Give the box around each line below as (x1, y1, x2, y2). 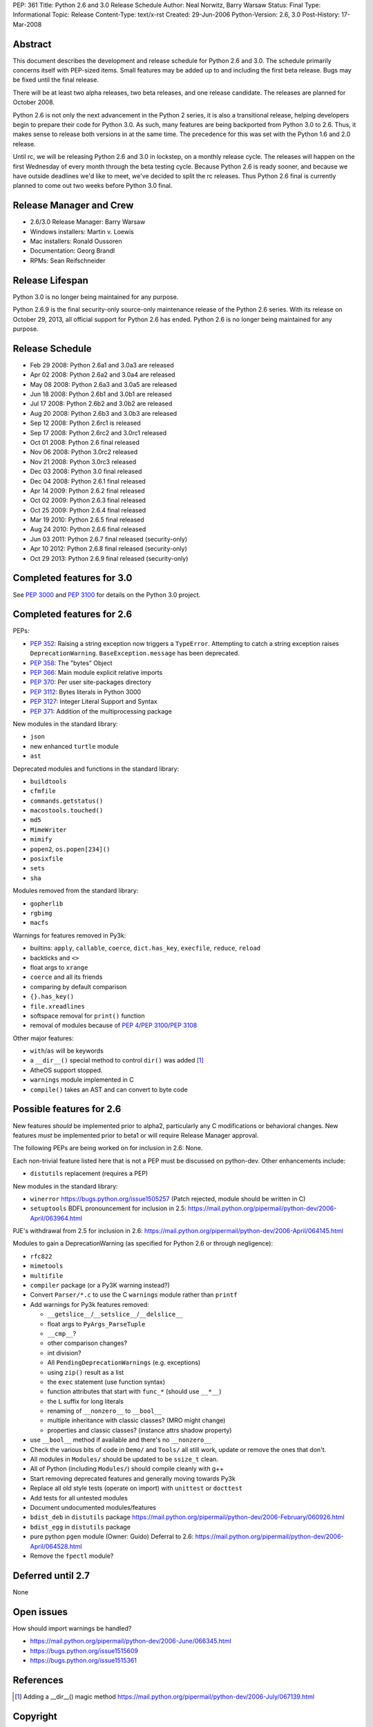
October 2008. (12, 98, 55, 106)
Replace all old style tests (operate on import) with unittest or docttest (30, 1484, 243, 1492)
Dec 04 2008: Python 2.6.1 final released (30, 477, 146, 485)
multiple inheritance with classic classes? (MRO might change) (47, 1416, 226, 1424)
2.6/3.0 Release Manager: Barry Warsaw (30, 218, 146, 226)
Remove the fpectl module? (30, 1552, 114, 1560)
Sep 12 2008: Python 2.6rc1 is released (30, 419, 141, 428)
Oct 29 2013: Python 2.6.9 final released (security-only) (30, 554, 189, 562)
